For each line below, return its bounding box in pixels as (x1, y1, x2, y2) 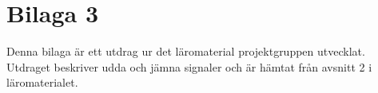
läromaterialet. (6, 74, 78, 91)
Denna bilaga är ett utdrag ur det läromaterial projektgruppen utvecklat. (6, 43, 365, 60)
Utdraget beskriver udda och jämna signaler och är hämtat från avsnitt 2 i (6, 58, 372, 75)
